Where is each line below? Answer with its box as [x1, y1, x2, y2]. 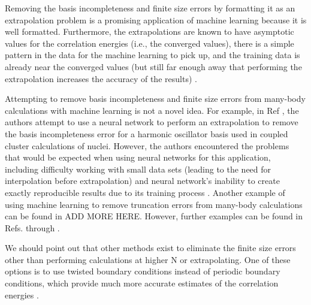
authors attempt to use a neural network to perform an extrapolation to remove [5, 116, 298, 128]
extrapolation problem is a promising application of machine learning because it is [5, 13, 307, 26]
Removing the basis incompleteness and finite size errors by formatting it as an [5, 2, 295, 14]
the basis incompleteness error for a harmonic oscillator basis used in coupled [5, 127, 288, 140]
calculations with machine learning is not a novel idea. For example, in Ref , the [5, 104, 299, 116]
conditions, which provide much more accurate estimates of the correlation [5, 277, 279, 289]
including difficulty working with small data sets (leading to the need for [5, 162, 271, 175]
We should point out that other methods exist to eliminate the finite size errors [5, 241, 296, 254]
